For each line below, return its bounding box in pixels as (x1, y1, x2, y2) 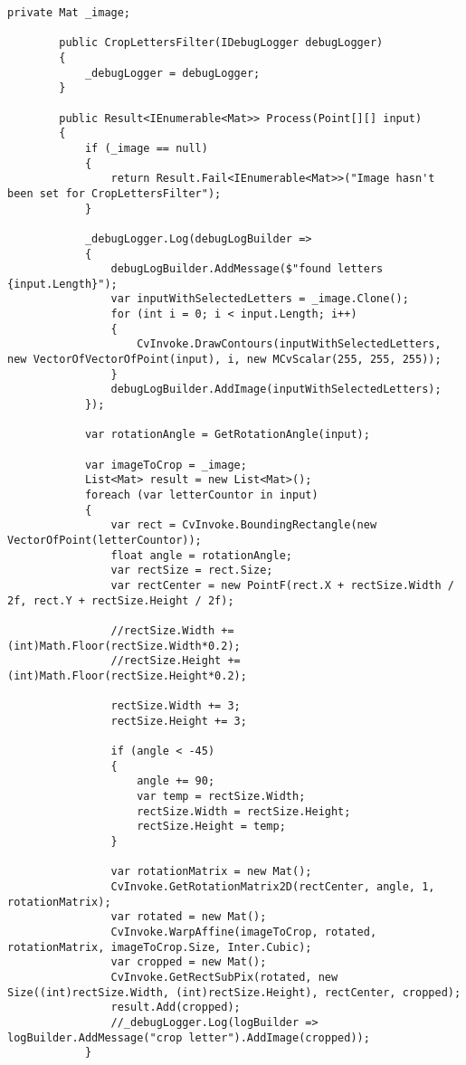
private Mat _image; (7, 6, 131, 19)
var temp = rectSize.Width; (137, 790, 306, 804)
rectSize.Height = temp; (137, 820, 286, 833)
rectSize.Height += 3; (110, 714, 247, 727)
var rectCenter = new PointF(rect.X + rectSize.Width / (110, 578, 454, 592)
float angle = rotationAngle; (110, 548, 292, 562)
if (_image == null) (84, 141, 208, 155)
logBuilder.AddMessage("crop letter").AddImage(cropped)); (7, 1031, 370, 1044)
